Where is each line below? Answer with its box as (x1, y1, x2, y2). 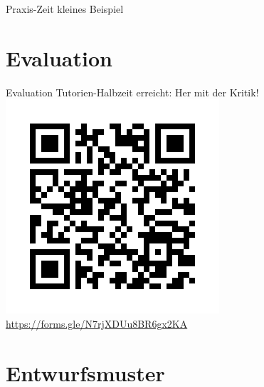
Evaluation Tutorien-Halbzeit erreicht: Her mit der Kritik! (6, 84, 259, 99)
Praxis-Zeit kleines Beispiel (6, 1, 124, 16)
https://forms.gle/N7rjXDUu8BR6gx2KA (6, 316, 188, 331)
